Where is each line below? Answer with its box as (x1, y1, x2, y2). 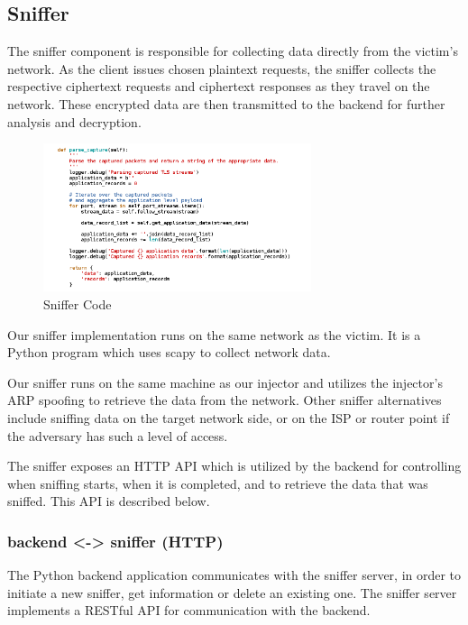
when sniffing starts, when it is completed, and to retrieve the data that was (7, 473, 428, 492)
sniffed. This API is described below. (7, 492, 210, 510)
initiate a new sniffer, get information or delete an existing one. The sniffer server (7, 583, 457, 602)
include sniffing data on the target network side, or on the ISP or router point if (7, 409, 450, 427)
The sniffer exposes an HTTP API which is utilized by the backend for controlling (7, 456, 462, 475)
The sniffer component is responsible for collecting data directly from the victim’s (7, 41, 458, 60)
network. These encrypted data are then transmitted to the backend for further (7, 94, 445, 113)
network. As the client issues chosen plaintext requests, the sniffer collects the (7, 59, 436, 78)
